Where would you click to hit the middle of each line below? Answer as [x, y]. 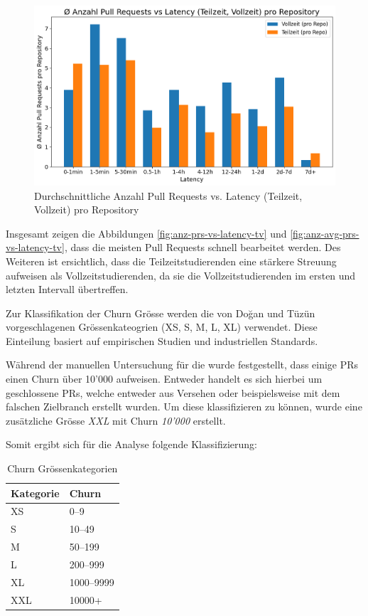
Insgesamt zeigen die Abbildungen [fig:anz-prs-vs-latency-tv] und [146, 233]
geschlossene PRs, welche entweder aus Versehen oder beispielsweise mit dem [173, 392]
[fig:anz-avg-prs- [325, 233]
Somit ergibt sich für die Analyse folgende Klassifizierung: [131, 444]
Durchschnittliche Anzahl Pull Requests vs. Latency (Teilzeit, [168, 195]
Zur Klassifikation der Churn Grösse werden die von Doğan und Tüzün [161, 313]
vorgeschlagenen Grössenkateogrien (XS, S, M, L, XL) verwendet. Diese [162, 327]
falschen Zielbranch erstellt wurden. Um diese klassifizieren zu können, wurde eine [184, 407]
